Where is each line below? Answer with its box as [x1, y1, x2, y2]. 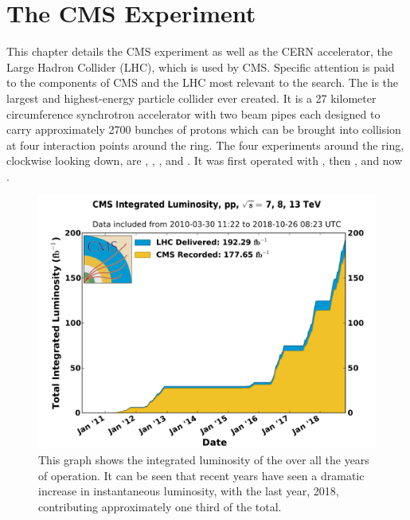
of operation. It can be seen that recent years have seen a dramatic [38, 467, 365, 483]
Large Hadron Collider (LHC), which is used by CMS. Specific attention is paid [6, 58, 395, 75]
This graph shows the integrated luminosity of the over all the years [38, 452, 369, 468]
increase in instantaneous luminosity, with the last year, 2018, [38, 483, 339, 499]
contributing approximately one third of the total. [38, 498, 282, 514]
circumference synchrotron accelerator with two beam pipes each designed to [6, 105, 381, 122]
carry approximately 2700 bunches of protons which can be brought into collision [6, 121, 401, 138]
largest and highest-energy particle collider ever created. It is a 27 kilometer [6, 89, 377, 106]
